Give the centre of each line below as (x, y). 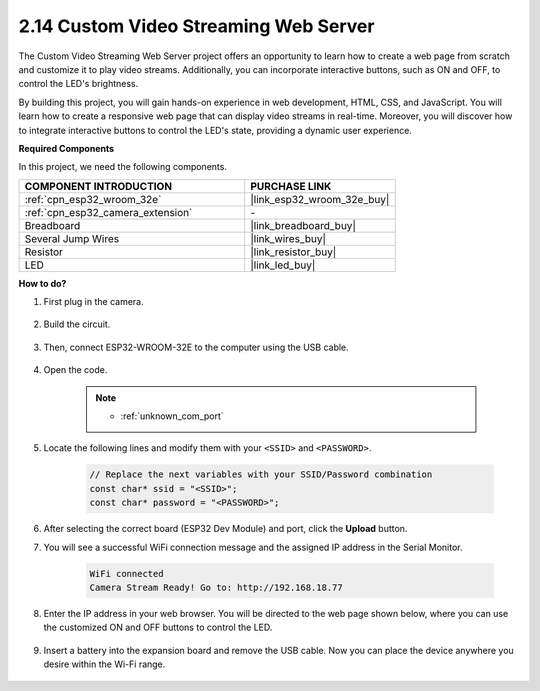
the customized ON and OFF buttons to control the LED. (158, 627)
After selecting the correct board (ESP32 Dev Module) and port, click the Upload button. (225, 529)
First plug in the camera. (93, 302)
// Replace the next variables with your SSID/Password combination (261, 474)
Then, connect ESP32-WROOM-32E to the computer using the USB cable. (196, 347)
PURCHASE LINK (291, 186)
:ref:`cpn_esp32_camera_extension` (108, 212)
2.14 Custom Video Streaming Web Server (196, 26)
